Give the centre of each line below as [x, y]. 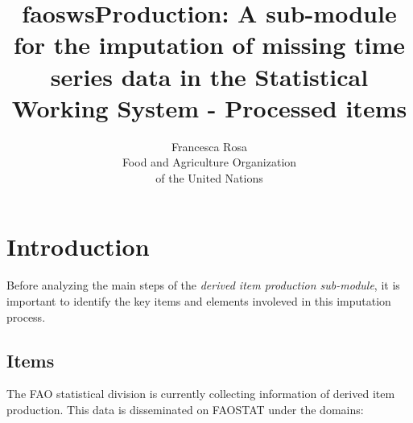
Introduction [78, 246]
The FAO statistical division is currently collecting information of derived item [201, 394]
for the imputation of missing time [209, 45]
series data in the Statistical [209, 76]
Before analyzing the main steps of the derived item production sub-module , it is [203, 285]
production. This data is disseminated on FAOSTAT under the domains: [185, 409]
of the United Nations [209, 177]
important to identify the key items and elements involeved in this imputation [199, 301]
